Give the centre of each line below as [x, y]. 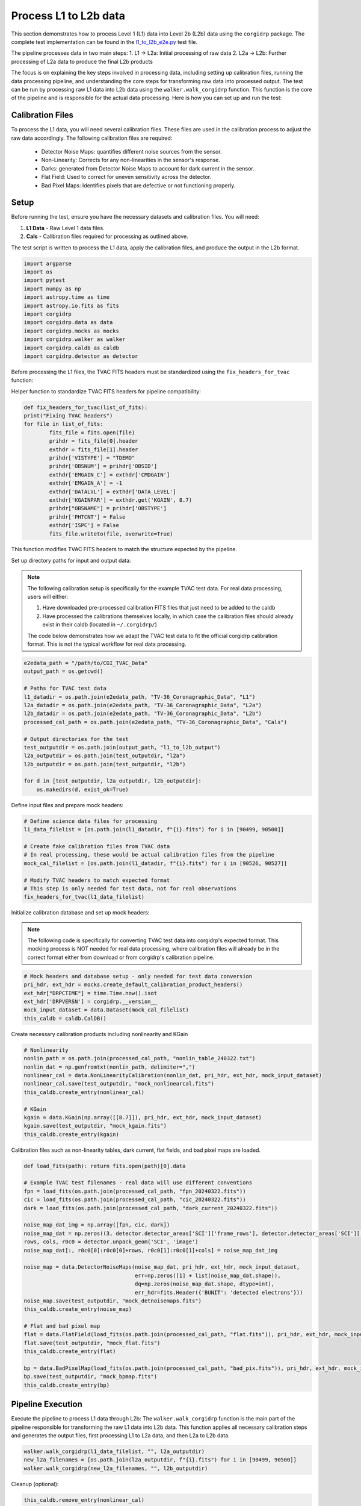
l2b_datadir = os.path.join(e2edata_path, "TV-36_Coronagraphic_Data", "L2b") [143, 714]
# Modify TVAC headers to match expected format [97, 880]
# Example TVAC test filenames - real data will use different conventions [138, 1183]
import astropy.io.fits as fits [72, 305]
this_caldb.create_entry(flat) [70, 1351]
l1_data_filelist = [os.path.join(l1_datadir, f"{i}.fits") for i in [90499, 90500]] [154, 830]
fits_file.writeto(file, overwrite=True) [111, 534]
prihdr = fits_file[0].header [94, 441]
